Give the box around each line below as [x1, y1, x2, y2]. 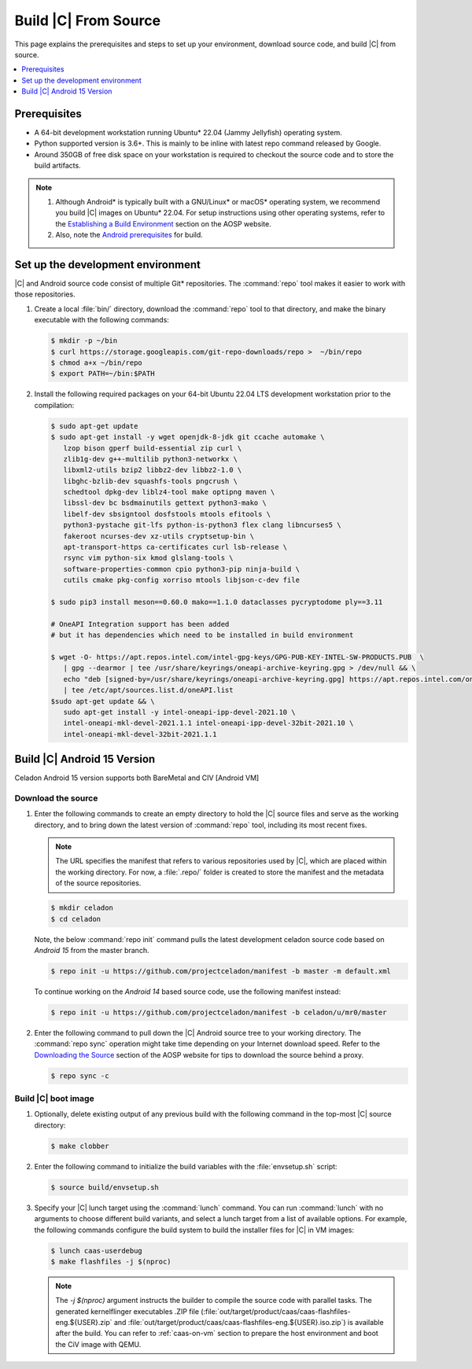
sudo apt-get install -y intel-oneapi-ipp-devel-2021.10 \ [63, 708, 296, 716]
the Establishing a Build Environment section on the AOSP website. [55, 219, 271, 228]
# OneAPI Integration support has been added [50, 620, 230, 628]
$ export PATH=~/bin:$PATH [50, 370, 155, 378]
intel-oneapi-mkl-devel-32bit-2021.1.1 [63, 730, 217, 738]
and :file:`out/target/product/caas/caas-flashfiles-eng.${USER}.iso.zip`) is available [113, 1318, 385, 1327]
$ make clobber [50, 1141, 109, 1150]
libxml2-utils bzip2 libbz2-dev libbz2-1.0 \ [63, 466, 242, 475]
